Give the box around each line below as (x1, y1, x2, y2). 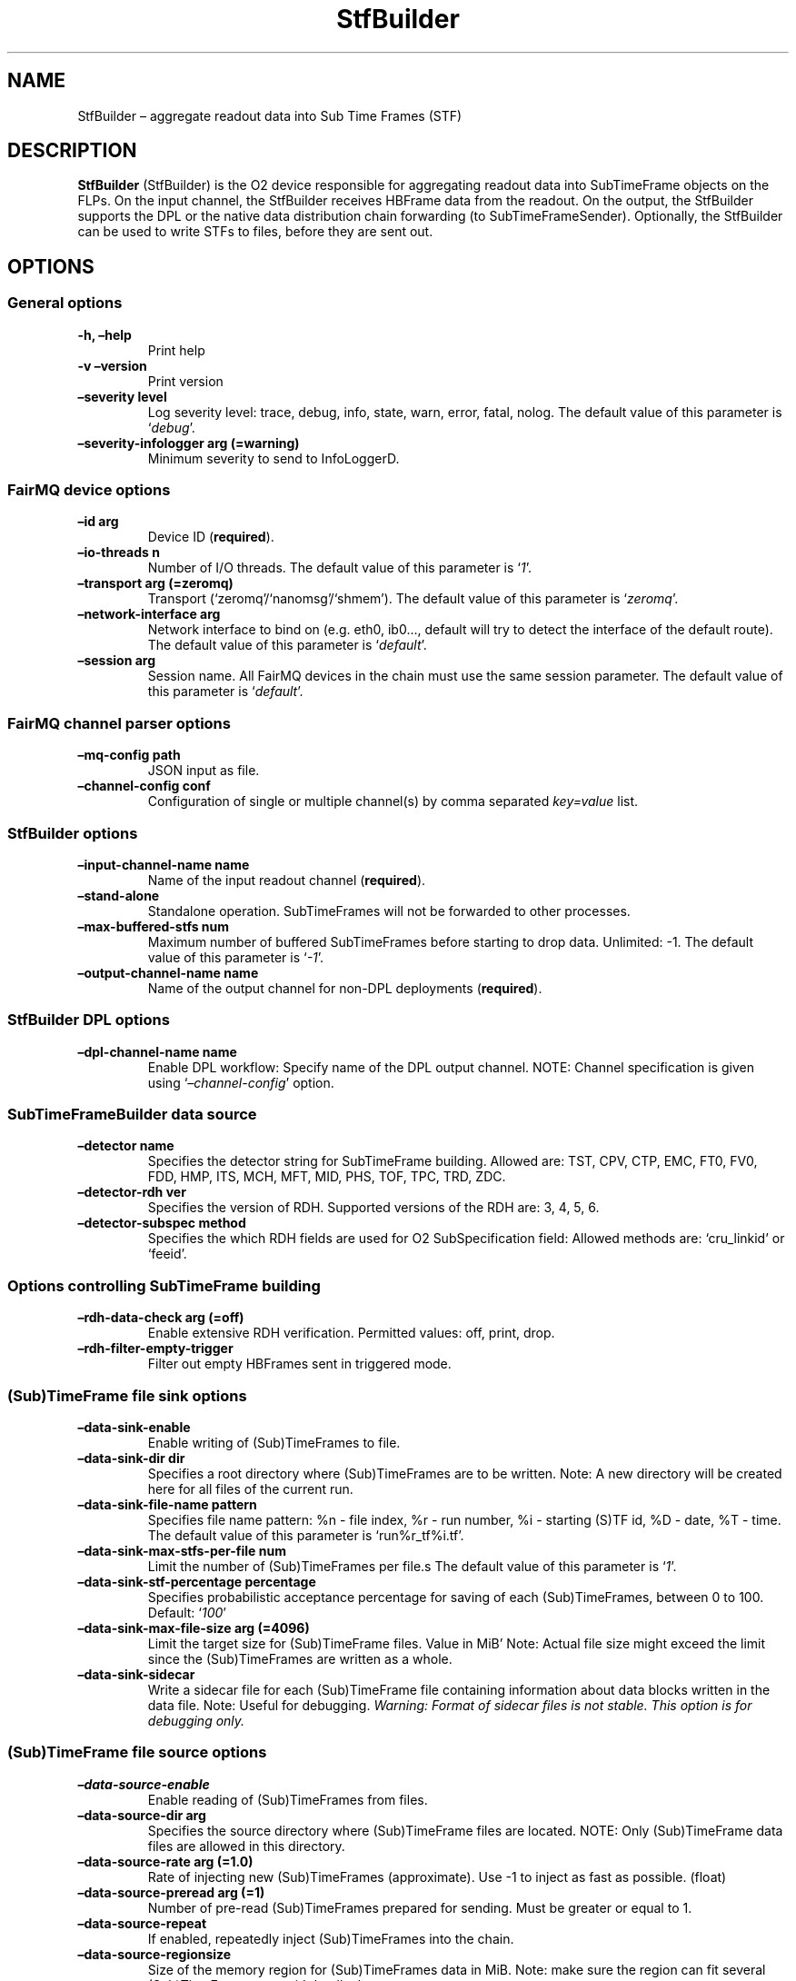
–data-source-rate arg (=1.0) (77, 1853, 254, 1869)
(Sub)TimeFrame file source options (7, 1743, 267, 1762)
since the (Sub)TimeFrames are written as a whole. (147, 1650, 453, 1667)
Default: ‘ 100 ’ (147, 1604, 226, 1620)
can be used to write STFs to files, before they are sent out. (77, 224, 433, 240)
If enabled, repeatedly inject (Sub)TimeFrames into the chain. (147, 1930, 514, 1946)
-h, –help (77, 326, 132, 343)
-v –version (77, 357, 147, 373)
